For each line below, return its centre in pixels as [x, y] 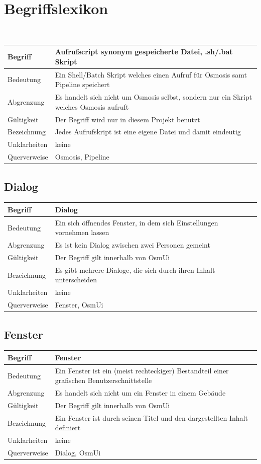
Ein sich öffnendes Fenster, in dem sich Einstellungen [137, 222]
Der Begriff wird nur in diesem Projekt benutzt [127, 119]
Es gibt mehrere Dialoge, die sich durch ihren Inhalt [135, 269]
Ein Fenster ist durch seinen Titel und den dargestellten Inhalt [151, 417]
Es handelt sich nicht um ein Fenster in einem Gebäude [140, 393]
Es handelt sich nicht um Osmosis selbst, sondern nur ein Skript [154, 97]
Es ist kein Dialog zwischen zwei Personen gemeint [133, 245]
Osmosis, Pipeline [82, 157]
